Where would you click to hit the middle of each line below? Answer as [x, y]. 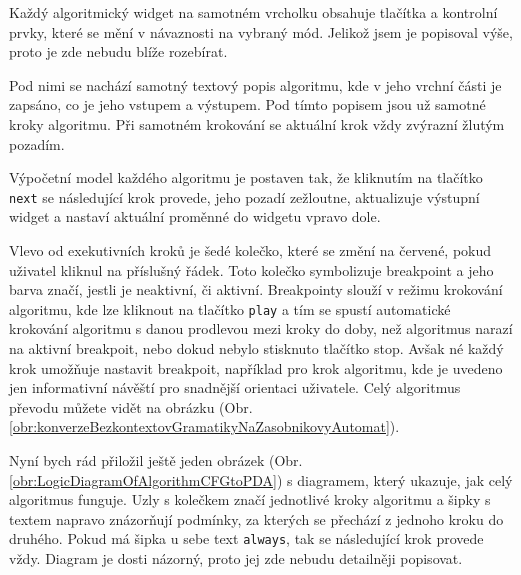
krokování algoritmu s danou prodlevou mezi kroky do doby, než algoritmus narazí [261, 328]
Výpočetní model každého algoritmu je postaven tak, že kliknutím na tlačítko [246, 177]
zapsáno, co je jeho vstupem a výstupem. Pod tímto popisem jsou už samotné [247, 104]
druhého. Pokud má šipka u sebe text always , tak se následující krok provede [246, 538]
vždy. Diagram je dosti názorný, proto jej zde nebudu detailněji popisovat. [236, 558]
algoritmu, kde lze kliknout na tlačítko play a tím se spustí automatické [230, 308]
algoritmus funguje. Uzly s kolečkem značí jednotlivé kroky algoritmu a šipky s [250, 499]
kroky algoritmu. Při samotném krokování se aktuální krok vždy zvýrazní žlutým [257, 123]
